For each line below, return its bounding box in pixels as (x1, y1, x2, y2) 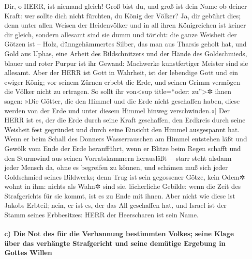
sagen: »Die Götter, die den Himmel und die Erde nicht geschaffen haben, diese (4, 95, 240, 106)
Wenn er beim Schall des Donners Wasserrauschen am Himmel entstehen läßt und (4, 134, 247, 144)
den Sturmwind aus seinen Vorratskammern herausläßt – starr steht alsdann (4, 152, 232, 163)
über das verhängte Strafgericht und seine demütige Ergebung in (4, 238, 226, 248)
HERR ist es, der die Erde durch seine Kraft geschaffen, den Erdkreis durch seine (4, 115, 246, 125)
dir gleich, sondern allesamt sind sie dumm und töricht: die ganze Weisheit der (4, 29, 237, 39)
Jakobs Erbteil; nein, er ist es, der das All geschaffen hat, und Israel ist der (4, 200, 227, 210)
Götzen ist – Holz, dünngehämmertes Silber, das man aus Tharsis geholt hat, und (4, 39, 247, 49)
